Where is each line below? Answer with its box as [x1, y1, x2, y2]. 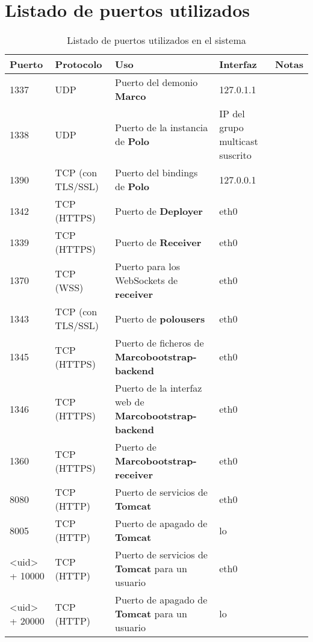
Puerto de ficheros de [115, 336, 204, 350]
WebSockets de [115, 273, 178, 288]
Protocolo [55, 57, 102, 72]
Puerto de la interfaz [115, 381, 202, 395]
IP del [219, 106, 245, 121]
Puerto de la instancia [115, 120, 208, 135]
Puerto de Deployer [115, 203, 203, 218]
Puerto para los [115, 259, 181, 274]
